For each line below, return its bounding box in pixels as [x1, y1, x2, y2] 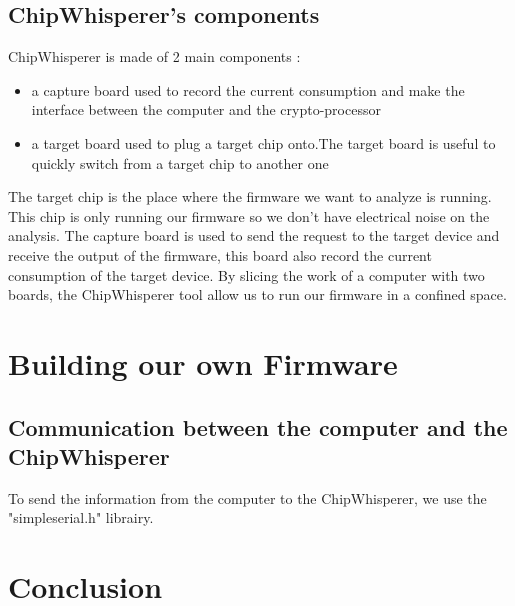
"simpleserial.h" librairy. [8, 507, 154, 528]
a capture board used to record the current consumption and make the [31, 79, 465, 100]
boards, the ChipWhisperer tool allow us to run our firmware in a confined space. [8, 284, 507, 305]
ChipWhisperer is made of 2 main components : [8, 46, 301, 67]
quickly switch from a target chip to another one [31, 152, 329, 173]
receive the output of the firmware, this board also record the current [8, 244, 432, 265]
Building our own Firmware [8, 342, 398, 383]
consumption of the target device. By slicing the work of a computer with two [8, 264, 485, 285]
